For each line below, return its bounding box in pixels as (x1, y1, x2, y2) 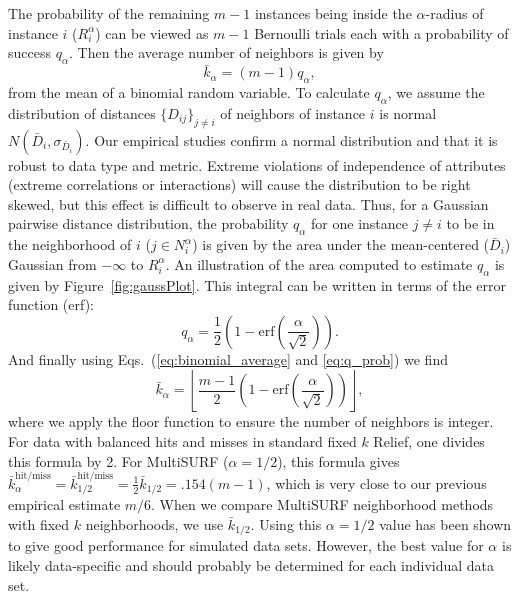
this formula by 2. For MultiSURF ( (8, 450, 229, 471)
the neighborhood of (8, 234, 132, 255)
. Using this (250, 513, 322, 534)
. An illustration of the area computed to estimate (165, 253, 473, 274)
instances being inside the (254, 3, 412, 23)
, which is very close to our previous (266, 472, 487, 493)
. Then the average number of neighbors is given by (68, 42, 384, 63)
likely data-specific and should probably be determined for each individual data (8, 555, 495, 575)
